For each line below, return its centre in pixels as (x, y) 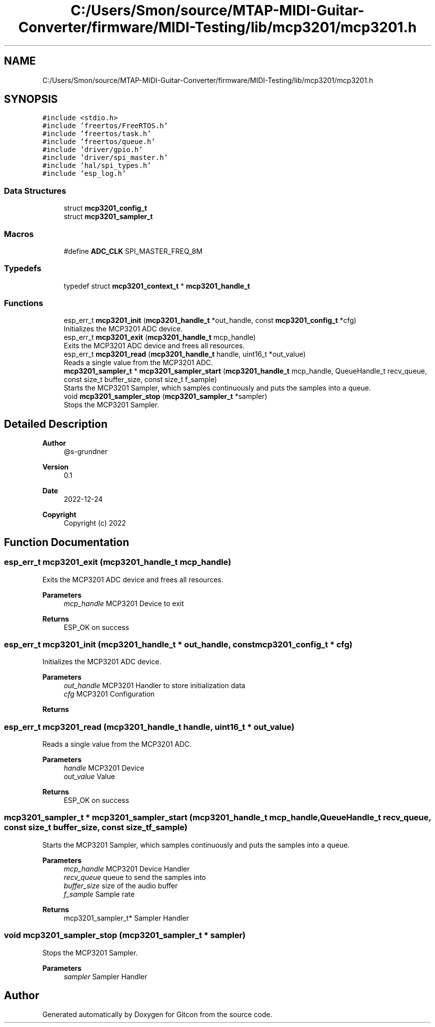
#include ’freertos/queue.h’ (99, 142)
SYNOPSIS (31, 99)
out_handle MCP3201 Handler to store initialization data (154, 686)
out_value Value (89, 776)
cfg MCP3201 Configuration (109, 694)
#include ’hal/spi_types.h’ (97, 166)
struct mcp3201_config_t (106, 208)
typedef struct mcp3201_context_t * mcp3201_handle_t (157, 286)
